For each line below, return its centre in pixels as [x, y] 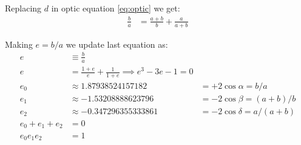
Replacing [23, 8]
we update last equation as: [117, 44]
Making [19, 44]
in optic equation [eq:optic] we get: [116, 8]
